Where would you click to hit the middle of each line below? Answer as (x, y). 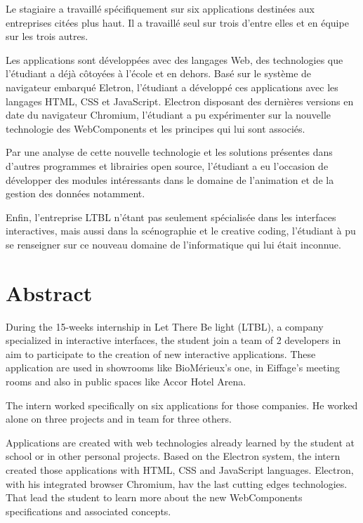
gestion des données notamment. (75, 193)
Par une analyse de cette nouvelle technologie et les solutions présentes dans (169, 152)
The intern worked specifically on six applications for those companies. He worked (182, 405)
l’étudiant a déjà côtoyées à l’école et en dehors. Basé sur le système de (159, 73)
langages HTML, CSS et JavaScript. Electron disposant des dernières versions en (180, 101)
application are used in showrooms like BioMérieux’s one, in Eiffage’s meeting (173, 368)
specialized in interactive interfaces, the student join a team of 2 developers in (173, 340)
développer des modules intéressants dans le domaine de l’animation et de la (170, 179)
